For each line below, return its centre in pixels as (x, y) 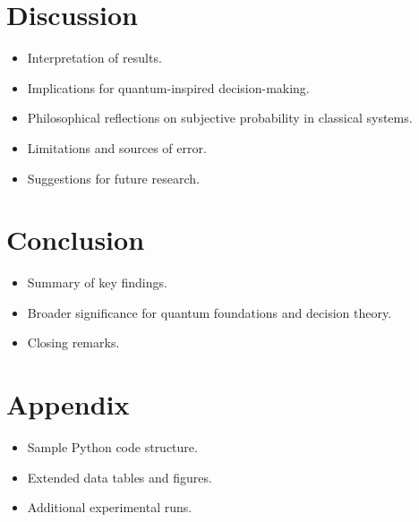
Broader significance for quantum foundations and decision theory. (209, 312)
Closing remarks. (73, 342)
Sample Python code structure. (112, 447)
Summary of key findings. (97, 282)
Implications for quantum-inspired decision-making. (168, 87)
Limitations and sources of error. (117, 147)
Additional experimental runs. (110, 507)
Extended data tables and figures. (120, 477)
